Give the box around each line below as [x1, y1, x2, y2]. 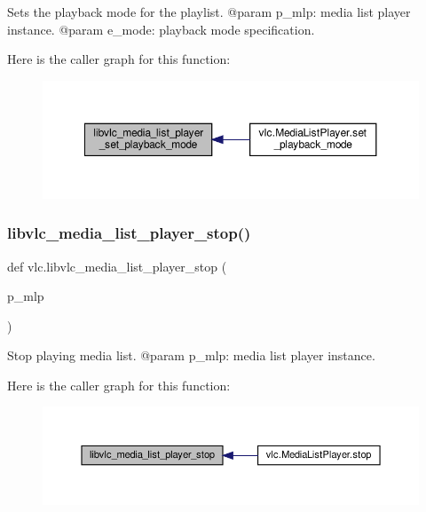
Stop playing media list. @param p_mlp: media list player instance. [7, 346, 375, 365]
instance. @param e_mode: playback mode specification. [7, 20, 315, 38]
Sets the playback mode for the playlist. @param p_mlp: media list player [7, 3, 411, 20]
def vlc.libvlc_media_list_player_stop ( [7, 256, 227, 275]
